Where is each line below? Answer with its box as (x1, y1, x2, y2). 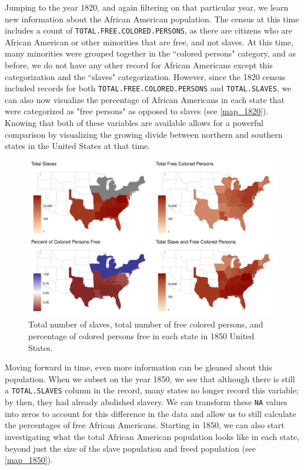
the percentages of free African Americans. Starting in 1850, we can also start (5, 419, 285, 431)
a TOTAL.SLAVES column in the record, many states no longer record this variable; (5, 384, 299, 396)
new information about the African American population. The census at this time (5, 12, 299, 25)
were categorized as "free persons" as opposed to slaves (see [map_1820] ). (5, 105, 269, 117)
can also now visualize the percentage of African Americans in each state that (5, 93, 285, 105)
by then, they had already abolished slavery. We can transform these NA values (5, 396, 288, 408)
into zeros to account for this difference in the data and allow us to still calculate (5, 407, 296, 419)
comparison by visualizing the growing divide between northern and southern (5, 128, 283, 140)
